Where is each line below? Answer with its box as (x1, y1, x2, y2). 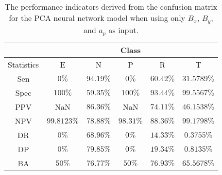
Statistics (8, 58, 39, 70)
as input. (108, 24, 138, 35)
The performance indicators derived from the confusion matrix (4, 1, 218, 12)
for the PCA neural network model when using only (9, 12, 186, 23)
